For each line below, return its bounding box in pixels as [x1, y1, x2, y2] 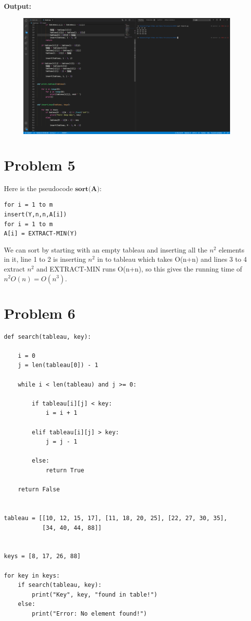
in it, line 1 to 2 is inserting [4, 254, 86, 264]
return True [45, 467, 84, 474]
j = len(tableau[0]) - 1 [18, 362, 98, 369]
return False [18, 486, 60, 493]
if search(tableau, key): [18, 582, 102, 589]
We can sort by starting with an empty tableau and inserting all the [4, 244, 208, 254]
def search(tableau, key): [4, 333, 91, 340]
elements [218, 244, 245, 254]
